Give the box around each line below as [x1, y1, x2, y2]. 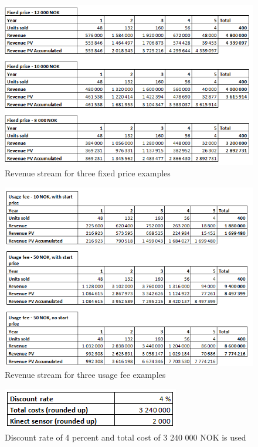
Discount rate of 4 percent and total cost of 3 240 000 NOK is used [5, 431, 246, 443]
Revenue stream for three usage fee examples [5, 368, 166, 380]
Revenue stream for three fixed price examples [5, 167, 171, 179]
